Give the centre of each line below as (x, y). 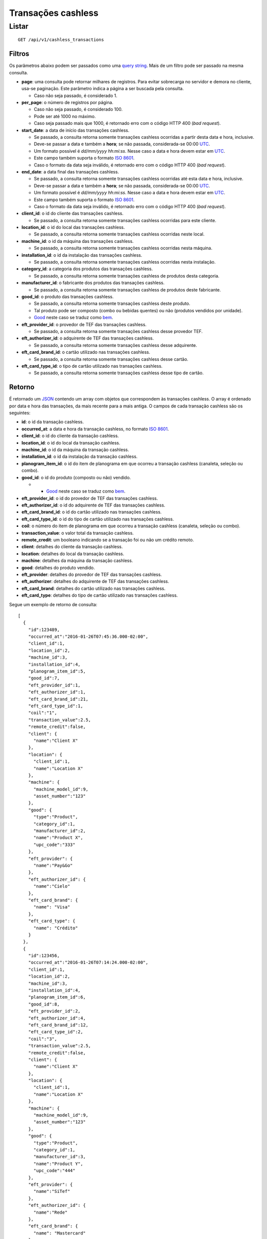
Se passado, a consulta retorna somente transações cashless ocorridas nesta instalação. (125, 262)
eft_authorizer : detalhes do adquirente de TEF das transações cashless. (95, 581)
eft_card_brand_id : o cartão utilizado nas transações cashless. (86, 352)
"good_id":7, (44, 678)
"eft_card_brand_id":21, (58, 699)
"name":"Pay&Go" (53, 865)
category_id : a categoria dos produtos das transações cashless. (87, 269)
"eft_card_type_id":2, (56, 1032)
